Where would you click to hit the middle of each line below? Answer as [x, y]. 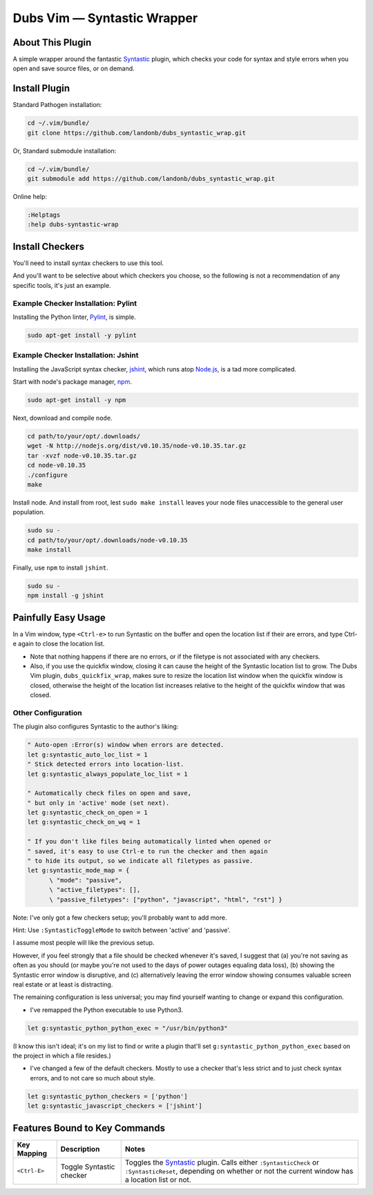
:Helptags [44, 215]
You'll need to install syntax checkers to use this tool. [88, 263]
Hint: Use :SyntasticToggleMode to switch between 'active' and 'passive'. [122, 930]
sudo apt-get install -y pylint [82, 335]
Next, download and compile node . [63, 418]
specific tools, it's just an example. [62, 285]
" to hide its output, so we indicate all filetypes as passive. [140, 861]
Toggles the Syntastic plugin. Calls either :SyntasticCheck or [222, 1162]
